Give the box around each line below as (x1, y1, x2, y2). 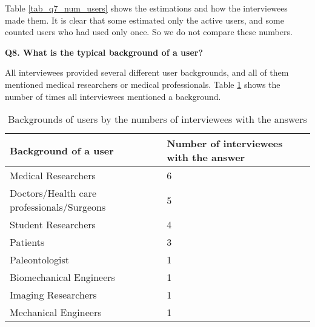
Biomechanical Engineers (10, 270, 115, 285)
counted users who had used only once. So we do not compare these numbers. (5, 25, 293, 38)
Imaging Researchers (10, 288, 97, 302)
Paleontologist (10, 253, 70, 267)
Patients (10, 235, 45, 249)
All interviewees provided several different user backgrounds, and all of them (5, 66, 289, 79)
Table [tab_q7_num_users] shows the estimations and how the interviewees (5, 2, 288, 14)
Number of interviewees (167, 136, 283, 151)
